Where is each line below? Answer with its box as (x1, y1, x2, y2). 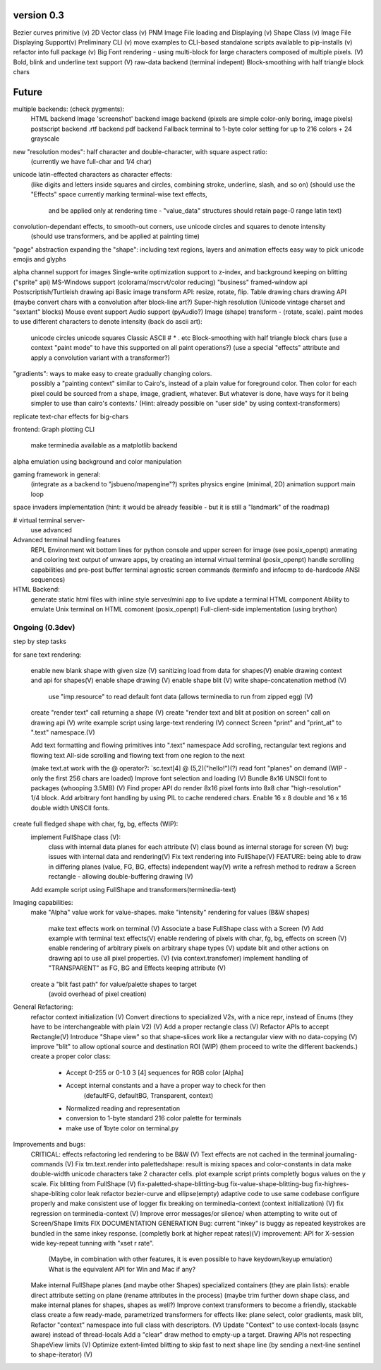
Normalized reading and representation (66, 1103, 181, 1113)
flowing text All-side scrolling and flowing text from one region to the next (30, 751, 245, 759)
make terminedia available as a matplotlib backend (30, 441, 178, 450)
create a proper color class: (30, 1052, 111, 1060)
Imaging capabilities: (13, 898, 73, 906)
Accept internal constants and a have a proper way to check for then (66, 1082, 266, 1090)
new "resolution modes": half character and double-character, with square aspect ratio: (13, 147, 267, 156)
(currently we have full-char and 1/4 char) (30, 157, 152, 165)
